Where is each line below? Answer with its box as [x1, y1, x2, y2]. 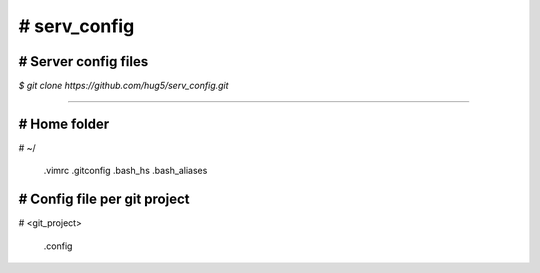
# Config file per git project [18, 191, 190, 208]
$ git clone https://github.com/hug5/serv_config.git [18, 80, 229, 92]
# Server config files [18, 53, 149, 70]
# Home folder [18, 115, 110, 132]
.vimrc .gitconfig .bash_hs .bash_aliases [43, 165, 208, 177]
